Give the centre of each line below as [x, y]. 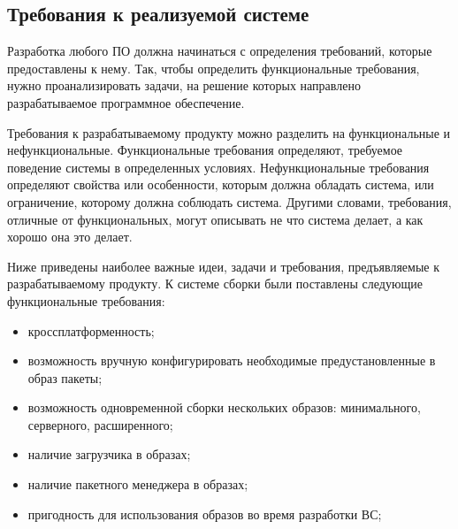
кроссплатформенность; [91, 330]
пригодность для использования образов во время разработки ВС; [205, 514]
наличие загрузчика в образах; [109, 454]
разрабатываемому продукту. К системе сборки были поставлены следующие [215, 284]
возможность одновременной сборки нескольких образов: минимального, [224, 407]
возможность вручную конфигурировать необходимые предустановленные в [232, 360]
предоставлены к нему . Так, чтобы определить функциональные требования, [214, 68]
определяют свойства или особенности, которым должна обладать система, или [221, 184]
